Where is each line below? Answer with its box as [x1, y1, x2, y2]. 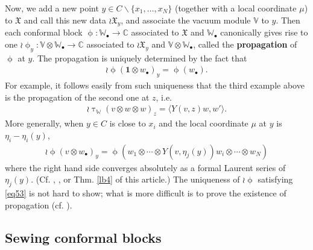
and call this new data [24, 13, 107, 26]
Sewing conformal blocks [5, 228, 162, 246]
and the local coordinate [159, 117, 248, 130]
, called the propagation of [193, 37, 297, 50]
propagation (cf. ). [5, 198, 72, 211]
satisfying [258, 173, 293, 186]
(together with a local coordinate [174, 2, 297, 14]
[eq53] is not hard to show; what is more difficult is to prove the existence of [5, 187, 286, 199]
